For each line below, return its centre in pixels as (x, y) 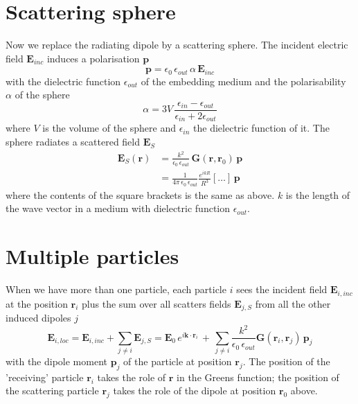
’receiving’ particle (45, 377)
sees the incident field (282, 289)
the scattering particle (52, 390)
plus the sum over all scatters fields (156, 303)
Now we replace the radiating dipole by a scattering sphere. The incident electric (177, 45)
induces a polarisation (93, 58)
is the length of (318, 194)
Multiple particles (92, 256)
